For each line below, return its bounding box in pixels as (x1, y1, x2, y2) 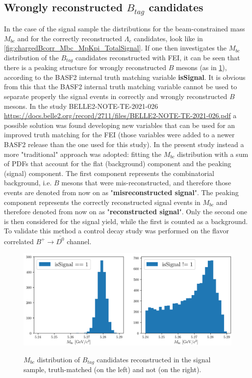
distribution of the (4, 52, 59, 62)
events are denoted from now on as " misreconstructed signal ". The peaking (4, 187, 239, 197)
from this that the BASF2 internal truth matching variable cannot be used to (4, 81, 237, 92)
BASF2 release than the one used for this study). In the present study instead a (4, 139, 244, 149)
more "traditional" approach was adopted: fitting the (4, 149, 162, 159)
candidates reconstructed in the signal (97, 354, 211, 365)
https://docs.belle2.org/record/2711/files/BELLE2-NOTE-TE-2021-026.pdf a (4, 110, 237, 121)
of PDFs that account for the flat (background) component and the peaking (4, 158, 231, 169)
